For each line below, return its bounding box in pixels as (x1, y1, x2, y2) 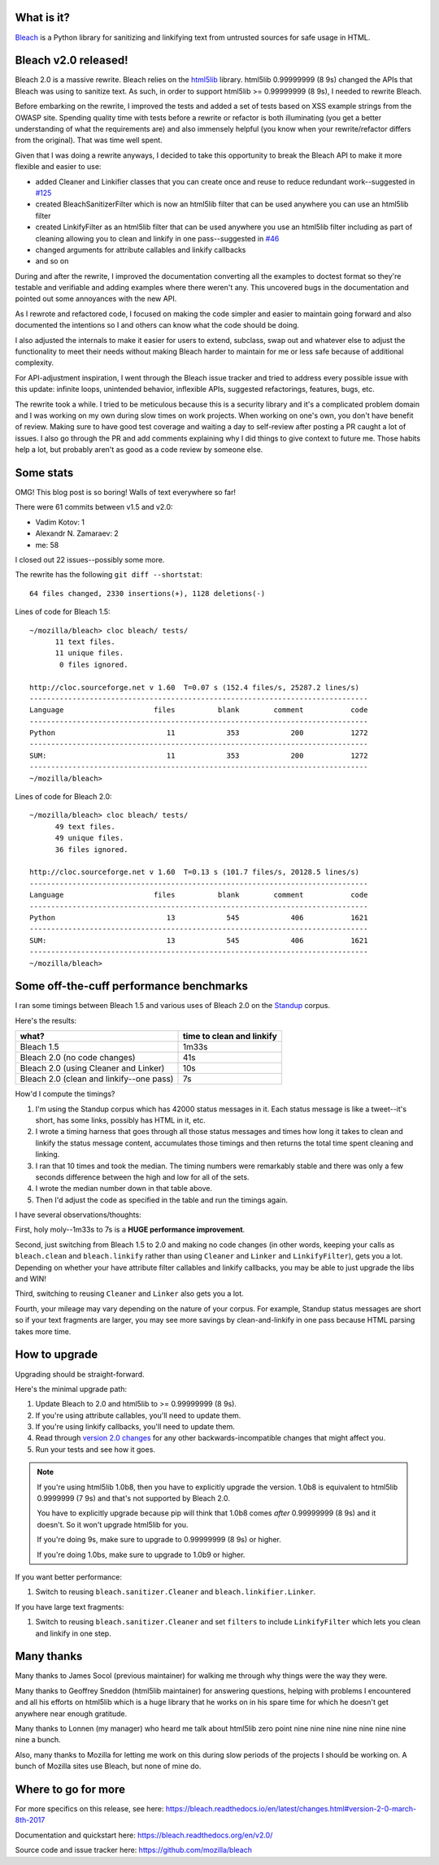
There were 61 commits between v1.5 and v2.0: (15, 502, 174, 512)
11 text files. (54, 637, 115, 646)
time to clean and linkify (182, 1031, 278, 1042)
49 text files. (54, 822, 115, 831)
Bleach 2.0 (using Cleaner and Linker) (20, 1063, 165, 1074)
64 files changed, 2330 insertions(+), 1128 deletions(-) (29, 589, 266, 598)
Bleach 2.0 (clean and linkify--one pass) (20, 1073, 174, 1085)
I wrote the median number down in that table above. (35, 1184, 213, 1193)
